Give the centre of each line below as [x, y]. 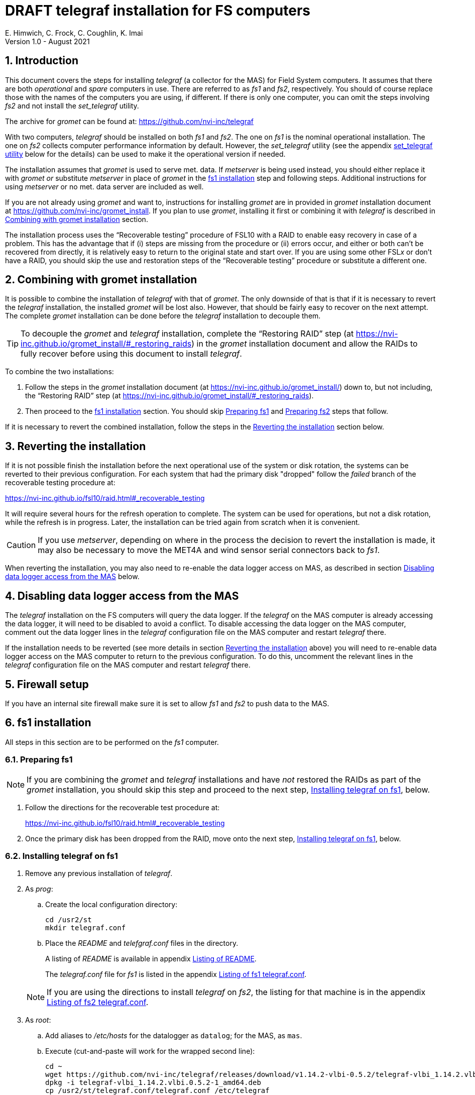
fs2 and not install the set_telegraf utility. [72, 105]
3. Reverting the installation [76, 446]
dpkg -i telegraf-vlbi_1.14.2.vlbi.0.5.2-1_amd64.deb [153, 1083]
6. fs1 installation [48, 723]
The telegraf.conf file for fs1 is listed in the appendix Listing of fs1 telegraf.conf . [176, 974]
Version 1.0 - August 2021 [47, 41]
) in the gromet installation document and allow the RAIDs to [305, 344]
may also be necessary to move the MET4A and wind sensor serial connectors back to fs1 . [209, 550]
